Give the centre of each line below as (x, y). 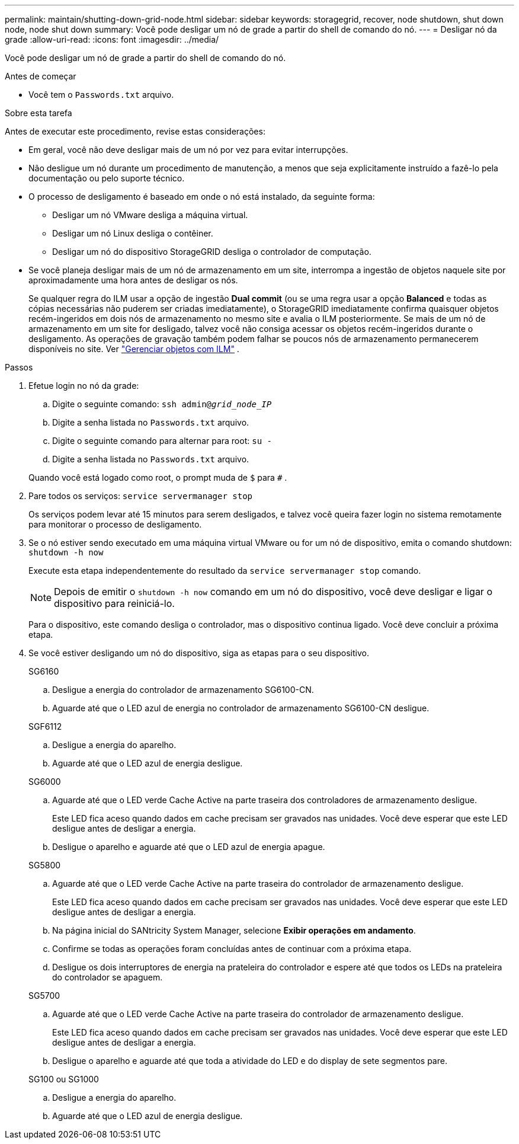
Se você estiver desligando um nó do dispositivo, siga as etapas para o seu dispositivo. (199, 653)
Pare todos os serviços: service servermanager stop (141, 496)
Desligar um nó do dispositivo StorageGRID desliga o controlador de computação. (212, 252)
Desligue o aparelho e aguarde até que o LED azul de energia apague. (189, 847)
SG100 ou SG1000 (64, 1079)
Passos (19, 367)
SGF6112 (45, 726)
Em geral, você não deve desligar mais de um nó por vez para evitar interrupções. (188, 150)
